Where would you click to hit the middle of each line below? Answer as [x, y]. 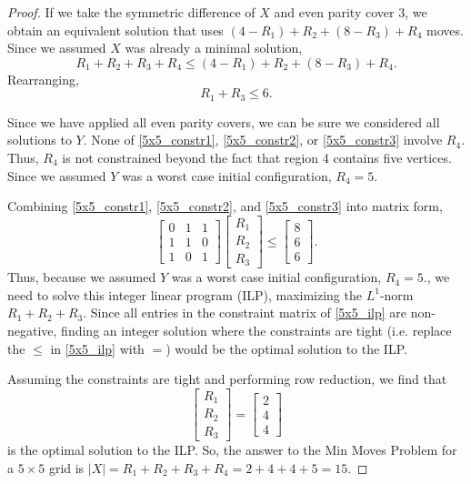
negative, [32, 331]
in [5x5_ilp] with [97, 348]
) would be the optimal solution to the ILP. [286, 348]
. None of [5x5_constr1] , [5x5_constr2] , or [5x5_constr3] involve [263, 140]
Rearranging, [43, 79]
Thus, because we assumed [82, 277]
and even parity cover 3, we [351, 12]
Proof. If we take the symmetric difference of [131, 12]
